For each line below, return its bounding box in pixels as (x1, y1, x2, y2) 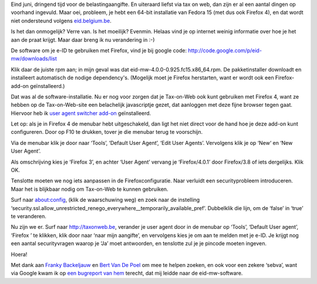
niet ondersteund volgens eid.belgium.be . (11, 17, 112, 24)
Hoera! (11, 251, 28, 258)
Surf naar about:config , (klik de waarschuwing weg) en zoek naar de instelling (11, 197, 200, 204)
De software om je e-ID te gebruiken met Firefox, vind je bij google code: (11, 47, 187, 54)
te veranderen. (11, 212, 46, 219)
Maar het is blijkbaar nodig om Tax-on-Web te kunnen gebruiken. (11, 185, 168, 192)
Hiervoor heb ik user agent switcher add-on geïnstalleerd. (11, 109, 151, 117)
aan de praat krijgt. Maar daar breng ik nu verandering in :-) (11, 36, 155, 43)
